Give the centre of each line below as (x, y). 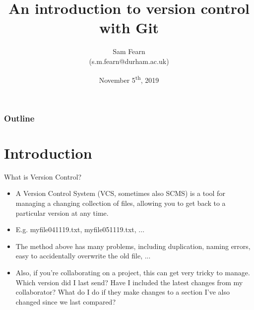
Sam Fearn (129, 51)
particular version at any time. (62, 213)
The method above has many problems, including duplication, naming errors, (133, 246)
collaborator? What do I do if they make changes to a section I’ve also (123, 292)
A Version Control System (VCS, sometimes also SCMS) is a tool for (120, 193)
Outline (19, 118)
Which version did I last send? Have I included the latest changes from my (129, 282)
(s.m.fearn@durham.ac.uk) (129, 61)
